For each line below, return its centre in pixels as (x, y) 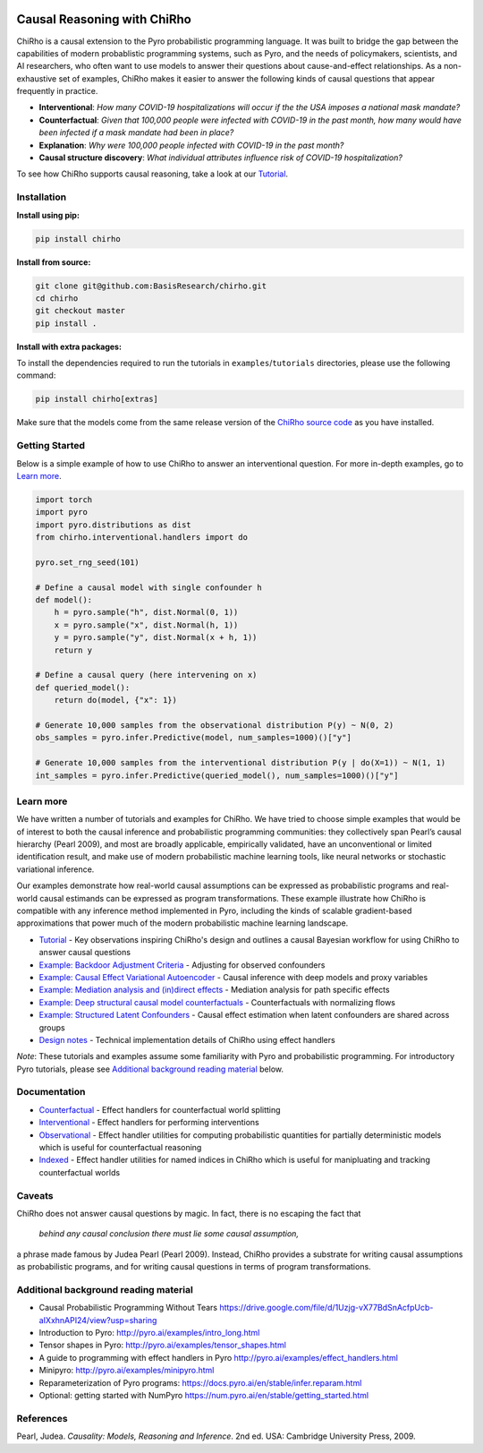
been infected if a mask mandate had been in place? (136, 132)
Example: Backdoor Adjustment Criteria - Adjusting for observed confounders (182, 965)
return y (73, 650)
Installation (42, 197)
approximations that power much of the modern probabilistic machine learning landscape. (182, 923)
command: (36, 375)
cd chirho (57, 298)
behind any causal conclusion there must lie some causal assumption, (169, 1234)
